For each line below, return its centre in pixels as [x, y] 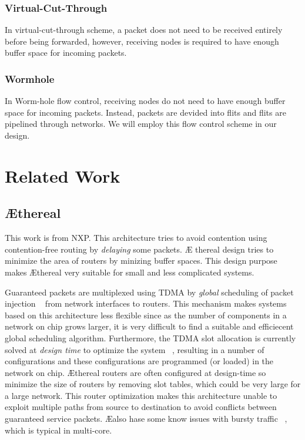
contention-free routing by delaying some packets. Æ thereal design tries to [139, 249]
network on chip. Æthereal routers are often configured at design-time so [135, 372]
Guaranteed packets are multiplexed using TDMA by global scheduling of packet [149, 292]
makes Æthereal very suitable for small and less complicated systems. [130, 272]
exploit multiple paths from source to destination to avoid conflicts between [141, 407]
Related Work [63, 175]
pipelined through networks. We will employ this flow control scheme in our [141, 124]
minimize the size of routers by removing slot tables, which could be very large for [153, 384]
